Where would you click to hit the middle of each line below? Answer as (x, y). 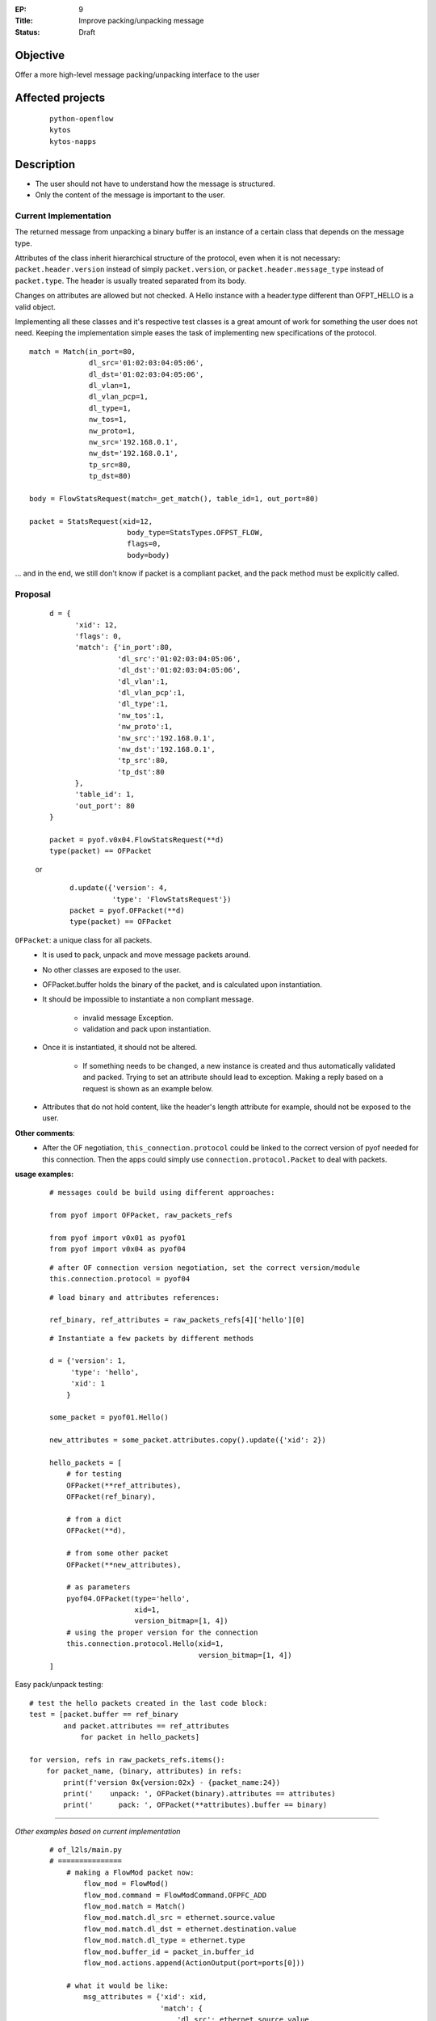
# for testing (94, 1474)
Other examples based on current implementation (98, 1831)
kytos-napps (73, 141)
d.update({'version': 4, (119, 888)
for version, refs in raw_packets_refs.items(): (127, 1759)
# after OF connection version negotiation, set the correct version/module (205, 1268)
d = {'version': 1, (88, 1361)
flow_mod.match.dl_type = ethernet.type (164, 1941)
